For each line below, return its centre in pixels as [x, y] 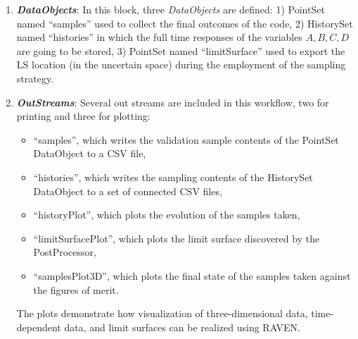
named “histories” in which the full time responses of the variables [159, 37]
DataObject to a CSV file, [90, 153]
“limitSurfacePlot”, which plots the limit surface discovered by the [177, 238]
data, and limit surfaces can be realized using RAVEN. [183, 327]
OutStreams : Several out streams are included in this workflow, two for [173, 102]
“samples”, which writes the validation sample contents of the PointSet [186, 139]
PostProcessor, [65, 252]
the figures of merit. [76, 289]
